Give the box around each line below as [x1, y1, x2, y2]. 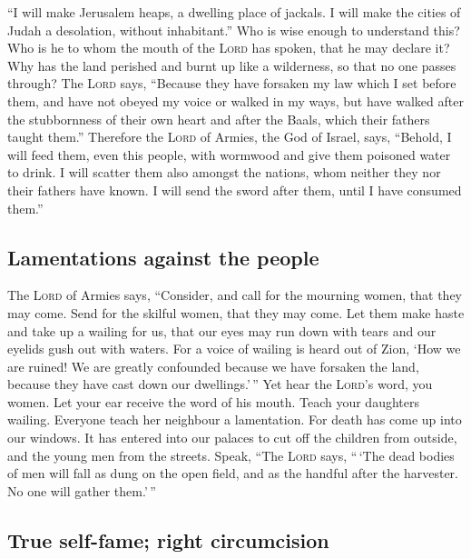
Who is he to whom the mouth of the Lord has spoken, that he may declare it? [7, 38, 450, 57]
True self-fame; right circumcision [7, 525, 329, 554]
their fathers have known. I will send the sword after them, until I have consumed [7, 180, 462, 199]
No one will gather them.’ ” [7, 481, 156, 500]
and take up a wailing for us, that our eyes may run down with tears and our [7, 321, 437, 340]
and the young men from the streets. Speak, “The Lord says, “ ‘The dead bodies [7, 445, 455, 464]
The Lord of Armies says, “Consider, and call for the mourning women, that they [7, 285, 462, 304]
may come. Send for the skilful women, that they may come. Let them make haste [7, 303, 465, 322]
